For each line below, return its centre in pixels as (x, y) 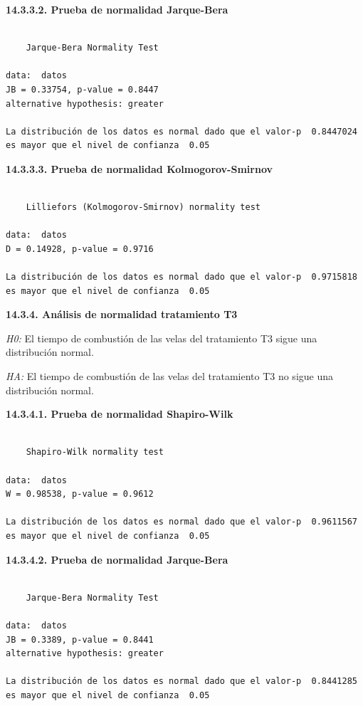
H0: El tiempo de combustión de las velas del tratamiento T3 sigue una (162, 338)
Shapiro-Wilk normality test (95, 452)
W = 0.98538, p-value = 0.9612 (80, 494)
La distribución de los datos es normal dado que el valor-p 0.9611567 (181, 522)
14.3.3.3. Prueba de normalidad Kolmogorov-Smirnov (139, 168)
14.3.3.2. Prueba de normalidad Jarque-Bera (117, 9)
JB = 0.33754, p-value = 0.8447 (82, 89)
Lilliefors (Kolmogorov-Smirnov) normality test (143, 207)
